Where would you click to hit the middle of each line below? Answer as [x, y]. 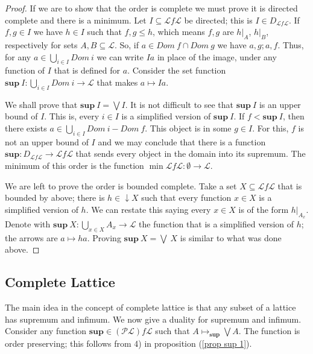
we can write [120, 56]
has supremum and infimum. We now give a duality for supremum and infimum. [153, 319]
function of [25, 70]
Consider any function [46, 331]
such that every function [186, 198]
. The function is [269, 331]
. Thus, [291, 44]
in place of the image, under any [217, 56]
